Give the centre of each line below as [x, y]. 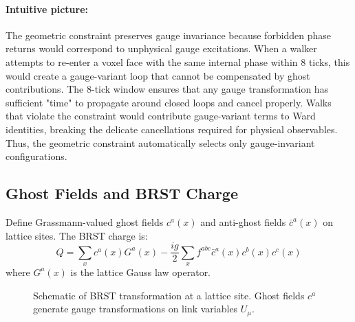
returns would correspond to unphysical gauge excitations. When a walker [161, 48]
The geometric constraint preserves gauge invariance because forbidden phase [169, 35]
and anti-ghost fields [243, 221]
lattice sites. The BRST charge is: [77, 235]
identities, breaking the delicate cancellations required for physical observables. [172, 129]
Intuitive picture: [47, 9]
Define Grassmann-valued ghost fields [85, 221]
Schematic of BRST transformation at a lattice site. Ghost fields [169, 295]
